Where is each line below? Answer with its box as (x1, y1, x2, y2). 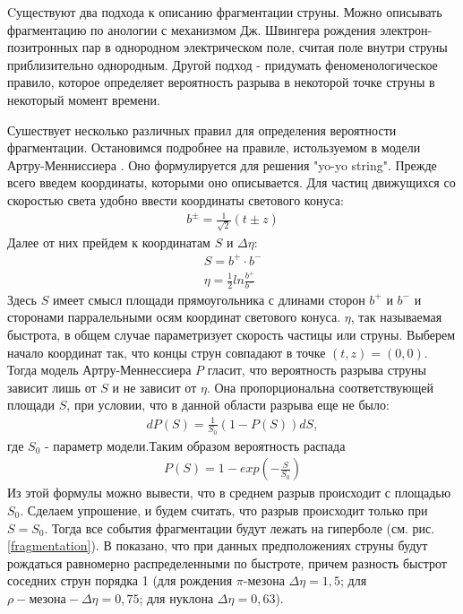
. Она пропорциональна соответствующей (206, 377, 434, 396)
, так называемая (350, 307, 442, 326)
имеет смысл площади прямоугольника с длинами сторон (52, 290, 365, 308)
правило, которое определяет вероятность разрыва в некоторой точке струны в (7, 73, 435, 91)
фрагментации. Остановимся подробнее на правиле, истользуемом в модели (7, 138, 421, 157)
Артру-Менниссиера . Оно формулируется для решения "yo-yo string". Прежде (7, 155, 437, 174)
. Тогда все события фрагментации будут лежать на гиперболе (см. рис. (44, 518, 435, 537)
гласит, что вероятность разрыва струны (207, 360, 426, 379)
